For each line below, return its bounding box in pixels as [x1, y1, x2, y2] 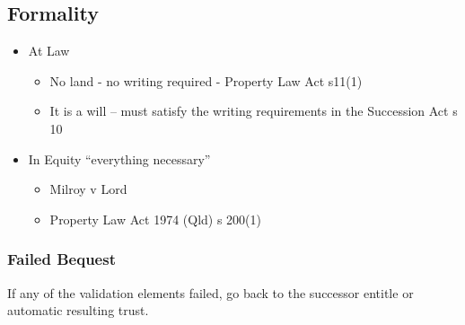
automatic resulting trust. [7, 301, 149, 320]
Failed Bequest [7, 248, 116, 270]
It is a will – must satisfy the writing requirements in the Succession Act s [49, 101, 458, 120]
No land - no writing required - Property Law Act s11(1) [49, 71, 363, 90]
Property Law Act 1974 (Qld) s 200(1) [49, 209, 262, 228]
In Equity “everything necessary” [28, 149, 211, 168]
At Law [28, 41, 70, 60]
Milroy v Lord [49, 180, 127, 198]
